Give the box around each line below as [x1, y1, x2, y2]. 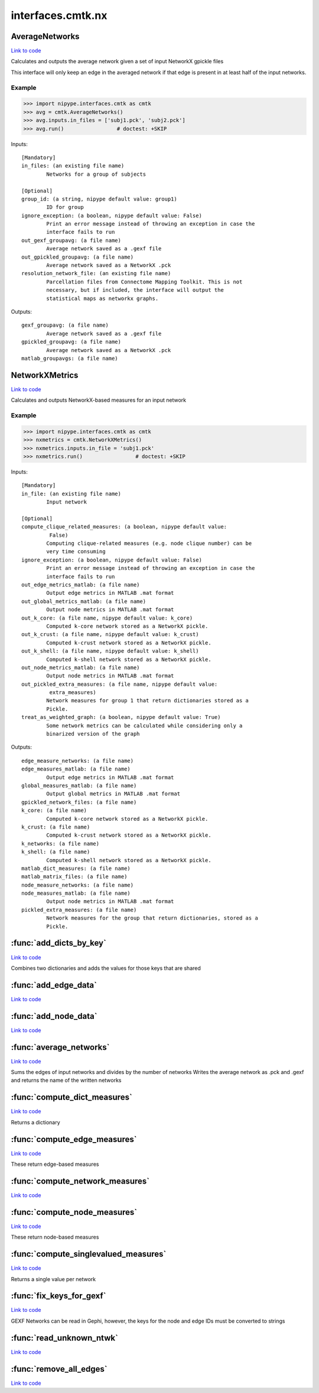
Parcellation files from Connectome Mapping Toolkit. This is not [46, 278, 243, 285]
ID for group [46, 204, 84, 211]
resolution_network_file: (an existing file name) [21, 270, 171, 277]
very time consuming [46, 548, 106, 555]
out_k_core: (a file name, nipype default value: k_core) [21, 614, 193, 621]
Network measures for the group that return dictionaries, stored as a [46, 915, 258, 921]
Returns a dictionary [11, 1118, 60, 1126]
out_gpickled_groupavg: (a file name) [21, 253, 134, 260]
